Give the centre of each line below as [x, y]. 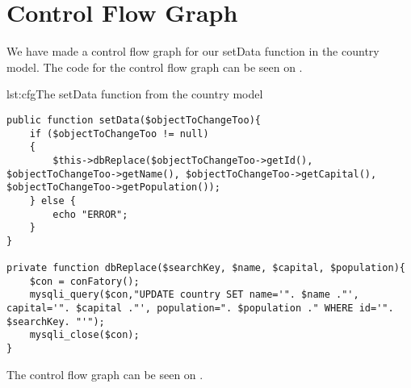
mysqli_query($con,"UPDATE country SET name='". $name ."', [194, 295]
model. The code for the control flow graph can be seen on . [155, 67]
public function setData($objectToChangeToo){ [134, 120]
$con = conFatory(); [84, 281]
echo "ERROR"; [90, 214]
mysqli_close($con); [84, 335]
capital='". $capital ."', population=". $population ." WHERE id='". [200, 309]
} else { [52, 200]
